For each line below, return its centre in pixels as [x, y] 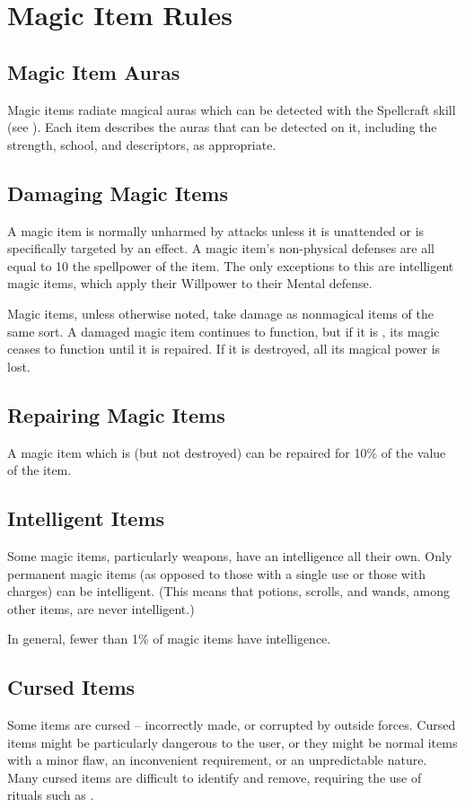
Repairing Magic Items [116, 414]
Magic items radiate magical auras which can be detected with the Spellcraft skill [232, 109]
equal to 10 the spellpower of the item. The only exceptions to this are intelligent [231, 265]
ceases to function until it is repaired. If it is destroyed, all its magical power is [224, 349]
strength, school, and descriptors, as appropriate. [142, 144]
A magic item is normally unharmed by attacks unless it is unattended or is [216, 230]
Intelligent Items [86, 518]
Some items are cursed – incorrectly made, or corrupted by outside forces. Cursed [232, 725]
